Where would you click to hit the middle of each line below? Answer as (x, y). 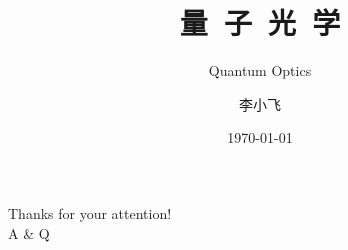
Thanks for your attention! (90, 212)
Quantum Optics (260, 70)
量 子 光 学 (260, 22)
